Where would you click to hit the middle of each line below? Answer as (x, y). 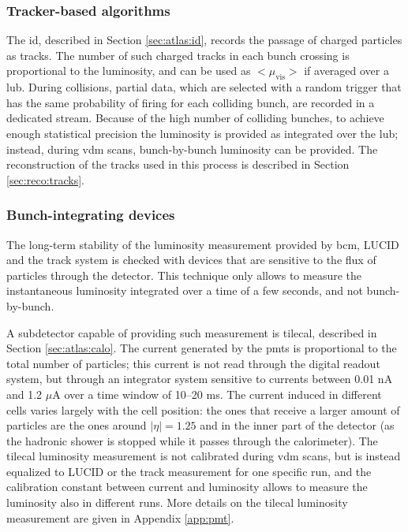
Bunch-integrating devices (91, 215)
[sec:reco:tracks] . (46, 179)
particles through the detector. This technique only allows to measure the (184, 275)
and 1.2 (24, 394)
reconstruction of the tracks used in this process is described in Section (178, 164)
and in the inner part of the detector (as (297, 425)
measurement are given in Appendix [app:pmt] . (120, 517)
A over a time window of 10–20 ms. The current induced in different (217, 394)
